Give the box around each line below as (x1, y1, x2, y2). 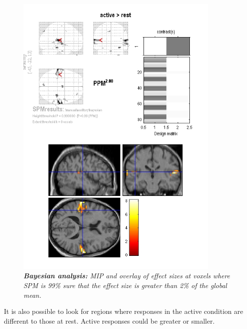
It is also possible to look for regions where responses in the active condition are (4, 306, 243, 316)
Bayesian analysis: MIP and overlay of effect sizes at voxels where (23, 271, 230, 281)
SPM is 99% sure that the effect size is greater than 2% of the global (23, 280, 227, 290)
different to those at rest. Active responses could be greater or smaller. (4, 315, 215, 326)
